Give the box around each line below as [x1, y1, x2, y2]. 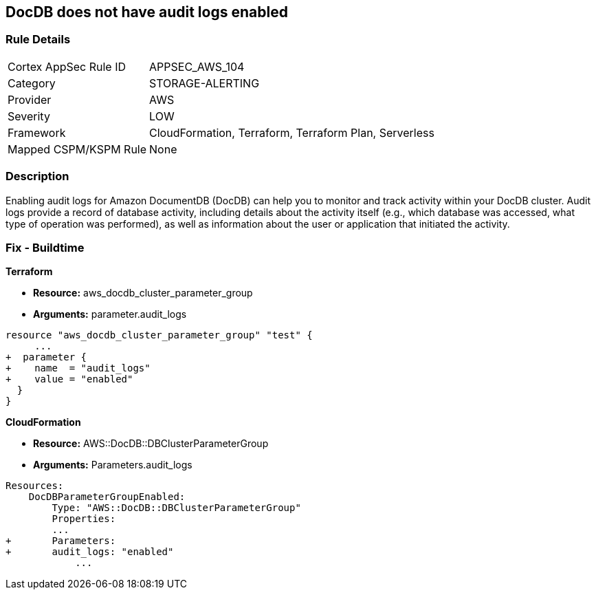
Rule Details [5, 32, 71, 47]
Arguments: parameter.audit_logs [33, 308, 187, 321]
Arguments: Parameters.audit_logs [33, 459, 192, 471]
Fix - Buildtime [5, 240, 85, 255]
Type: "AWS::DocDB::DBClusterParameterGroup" [52, 502, 301, 514]
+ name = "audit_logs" [5, 363, 151, 374]
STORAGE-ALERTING [149, 76, 260, 90]
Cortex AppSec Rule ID [8, 59, 126, 74]
